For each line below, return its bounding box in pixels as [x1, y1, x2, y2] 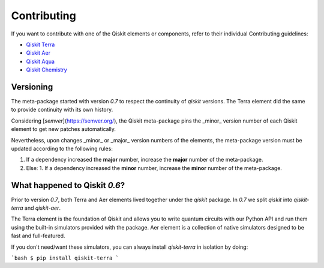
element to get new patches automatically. [11, 126, 116, 133]
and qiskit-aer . [24, 204, 61, 212]
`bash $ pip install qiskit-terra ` [11, 255, 119, 261]
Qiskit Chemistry [26, 66, 67, 73]
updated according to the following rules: [11, 145, 113, 152]
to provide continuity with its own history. [11, 106, 113, 114]
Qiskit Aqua [26, 58, 55, 65]
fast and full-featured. [11, 232, 65, 240]
